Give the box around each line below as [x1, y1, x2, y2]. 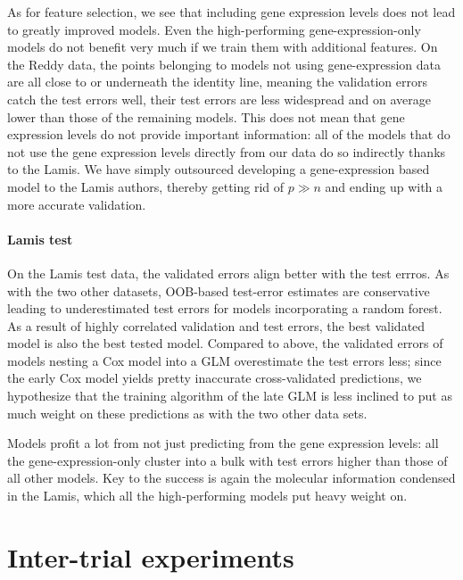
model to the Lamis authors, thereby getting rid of [7, 177, 285, 195]
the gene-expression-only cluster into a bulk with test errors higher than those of [7, 451, 448, 469]
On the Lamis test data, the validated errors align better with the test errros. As [7, 263, 450, 282]
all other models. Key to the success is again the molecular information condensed [7, 468, 456, 487]
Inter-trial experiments [7, 538, 294, 575]
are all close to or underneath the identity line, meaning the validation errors [7, 72, 427, 91]
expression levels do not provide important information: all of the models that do [7, 125, 451, 144]
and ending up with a [325, 177, 443, 195]
